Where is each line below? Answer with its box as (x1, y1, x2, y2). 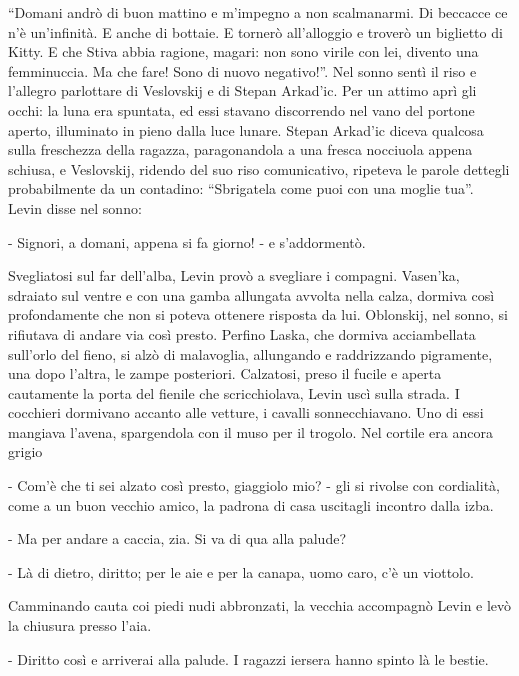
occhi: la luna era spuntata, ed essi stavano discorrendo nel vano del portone (8, 99, 475, 120)
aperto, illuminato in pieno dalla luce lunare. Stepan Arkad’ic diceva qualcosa (8, 119, 484, 140)
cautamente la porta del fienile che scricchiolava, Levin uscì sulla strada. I (8, 382, 460, 403)
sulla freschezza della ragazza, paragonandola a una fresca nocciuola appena (8, 139, 473, 160)
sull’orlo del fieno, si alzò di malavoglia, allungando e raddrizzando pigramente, (8, 343, 493, 364)
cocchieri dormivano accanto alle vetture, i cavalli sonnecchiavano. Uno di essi (8, 402, 484, 423)
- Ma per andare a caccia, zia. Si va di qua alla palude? (8, 528, 347, 549)
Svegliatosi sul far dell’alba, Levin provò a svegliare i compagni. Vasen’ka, (8, 265, 460, 286)
